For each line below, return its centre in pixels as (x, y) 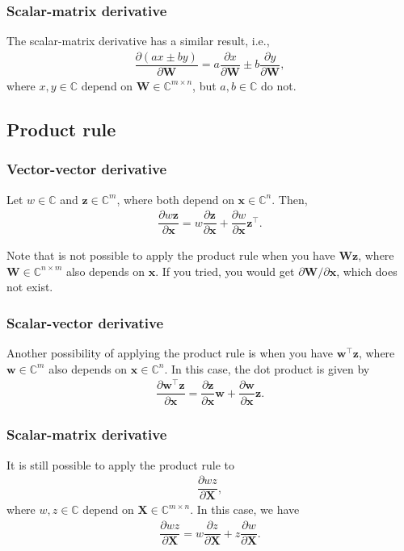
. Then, (290, 199)
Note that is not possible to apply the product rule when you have (171, 255)
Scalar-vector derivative (85, 322)
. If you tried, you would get (225, 271)
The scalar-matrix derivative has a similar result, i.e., (138, 41)
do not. (279, 85)
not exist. (30, 287)
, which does (367, 271)
